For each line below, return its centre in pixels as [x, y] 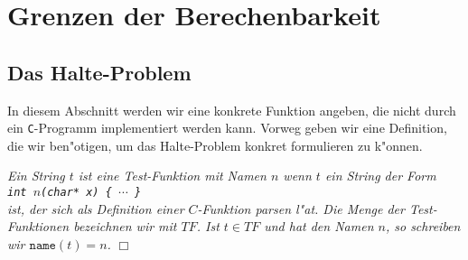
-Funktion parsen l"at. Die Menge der [301, 208]
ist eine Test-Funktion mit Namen [172, 176]
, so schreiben [423, 226]
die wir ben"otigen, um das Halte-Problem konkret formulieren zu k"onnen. [215, 145]
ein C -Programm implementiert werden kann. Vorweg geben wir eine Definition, [227, 128]
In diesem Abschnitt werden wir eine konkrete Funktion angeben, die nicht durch [232, 110]
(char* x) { [76, 193]
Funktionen [38, 226]
